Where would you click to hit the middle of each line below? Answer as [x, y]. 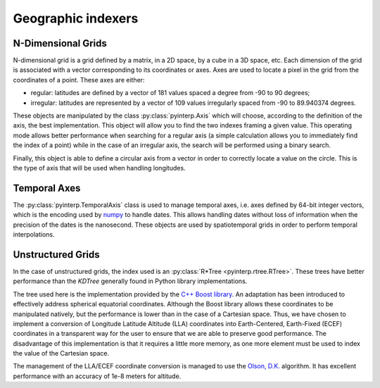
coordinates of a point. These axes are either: [79, 80]
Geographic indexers [76, 18]
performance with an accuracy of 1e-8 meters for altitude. [97, 376]
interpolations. [34, 234]
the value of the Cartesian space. [61, 353]
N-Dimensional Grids [60, 43]
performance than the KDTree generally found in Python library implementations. [130, 281]
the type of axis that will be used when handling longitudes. [99, 168]
